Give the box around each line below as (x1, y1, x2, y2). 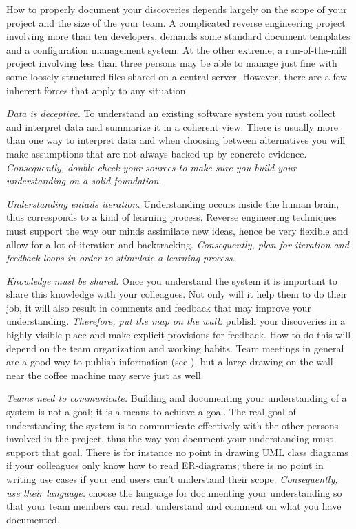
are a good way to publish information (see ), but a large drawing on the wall (6, 354, 333, 369)
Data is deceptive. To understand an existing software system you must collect (6, 106, 337, 120)
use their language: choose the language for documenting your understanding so (6, 485, 342, 499)
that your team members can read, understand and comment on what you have (6, 499, 342, 513)
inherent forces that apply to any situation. (6, 83, 189, 97)
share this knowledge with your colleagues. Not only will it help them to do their (6, 287, 348, 301)
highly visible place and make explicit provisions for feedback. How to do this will (6, 327, 351, 342)
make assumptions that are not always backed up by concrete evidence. (6, 146, 307, 160)
